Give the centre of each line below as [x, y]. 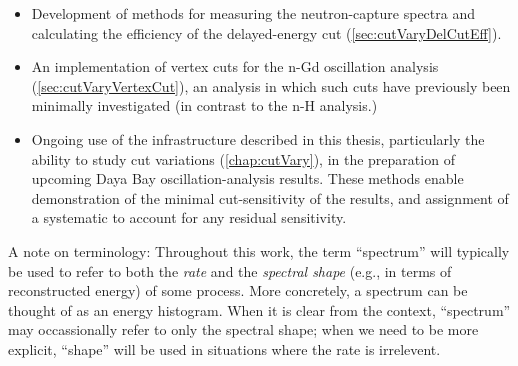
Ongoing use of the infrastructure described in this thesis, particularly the [258, 138]
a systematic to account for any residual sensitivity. [189, 217]
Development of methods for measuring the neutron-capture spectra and [253, 13]
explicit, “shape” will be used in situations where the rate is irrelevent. [224, 348]
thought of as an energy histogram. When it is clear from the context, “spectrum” [259, 309]
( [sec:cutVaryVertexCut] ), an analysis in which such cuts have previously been [271, 85]
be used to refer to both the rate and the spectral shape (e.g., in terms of [230, 270]
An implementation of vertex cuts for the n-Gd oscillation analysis [235, 66]
